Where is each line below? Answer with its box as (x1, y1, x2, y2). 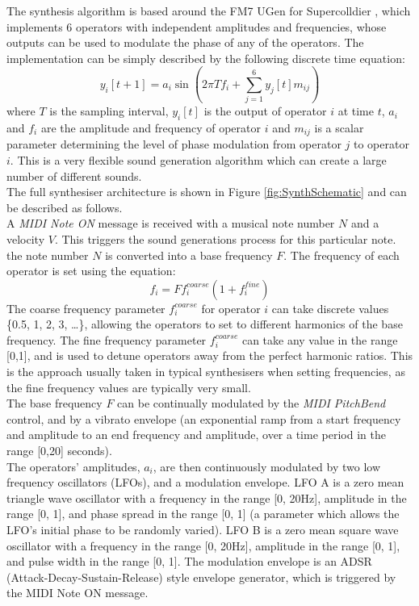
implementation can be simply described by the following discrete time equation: (6, 49, 405, 66)
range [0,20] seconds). (6, 442, 112, 459)
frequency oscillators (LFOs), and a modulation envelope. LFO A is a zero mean (6, 474, 404, 491)
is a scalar (314, 119, 364, 136)
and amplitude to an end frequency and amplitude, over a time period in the (6, 426, 386, 443)
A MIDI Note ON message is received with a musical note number (6, 215, 335, 232)
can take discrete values (271, 299, 389, 316)
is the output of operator (203, 102, 327, 119)
